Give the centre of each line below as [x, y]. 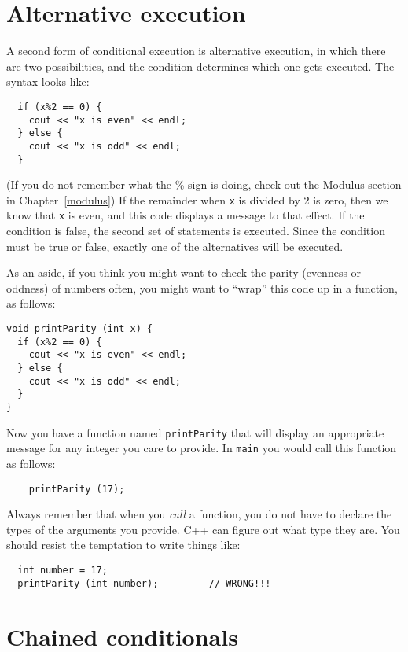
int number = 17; [62, 570]
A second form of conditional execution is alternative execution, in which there [196, 51]
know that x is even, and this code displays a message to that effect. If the [186, 215]
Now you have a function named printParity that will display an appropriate [195, 432]
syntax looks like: [48, 81]
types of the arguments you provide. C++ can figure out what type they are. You [203, 529]
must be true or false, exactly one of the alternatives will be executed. [175, 246]
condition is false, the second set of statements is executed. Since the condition [196, 231]
